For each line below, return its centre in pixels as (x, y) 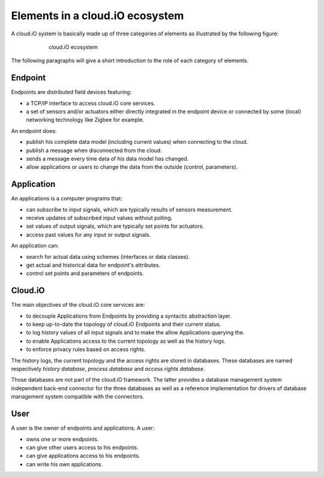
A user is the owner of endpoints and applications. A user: (83, 428)
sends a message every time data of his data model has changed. (107, 158)
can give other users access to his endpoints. (82, 447)
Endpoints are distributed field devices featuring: (71, 92)
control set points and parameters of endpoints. (85, 273)
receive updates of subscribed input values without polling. (99, 218)
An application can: (35, 246)
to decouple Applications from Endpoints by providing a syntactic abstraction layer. (129, 316)
